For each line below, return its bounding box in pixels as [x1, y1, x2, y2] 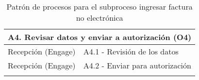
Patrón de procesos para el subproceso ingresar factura [6, 1, 193, 12]
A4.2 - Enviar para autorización [83, 60, 191, 71]
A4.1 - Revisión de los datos [83, 46, 179, 57]
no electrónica [76, 12, 123, 23]
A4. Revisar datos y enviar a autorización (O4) [8, 31, 192, 42]
